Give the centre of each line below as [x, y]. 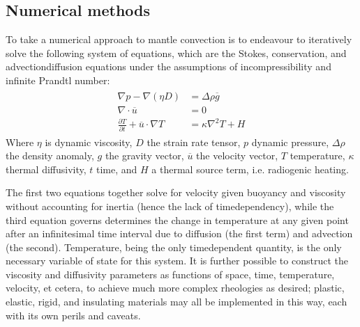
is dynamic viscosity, [89, 142]
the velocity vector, [237, 155]
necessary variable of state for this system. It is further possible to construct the [177, 261]
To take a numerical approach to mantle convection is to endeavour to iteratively [179, 39]
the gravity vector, [144, 155]
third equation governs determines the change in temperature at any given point [177, 220]
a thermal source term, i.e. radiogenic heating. [250, 169]
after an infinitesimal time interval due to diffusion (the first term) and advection [179, 233]
